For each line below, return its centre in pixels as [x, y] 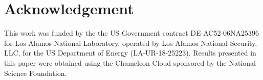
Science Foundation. [36, 73]
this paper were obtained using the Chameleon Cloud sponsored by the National [130, 62]
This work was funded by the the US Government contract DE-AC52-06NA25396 [132, 33]
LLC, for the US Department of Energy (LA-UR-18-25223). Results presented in [130, 53]
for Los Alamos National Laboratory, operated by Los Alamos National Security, [131, 43]
